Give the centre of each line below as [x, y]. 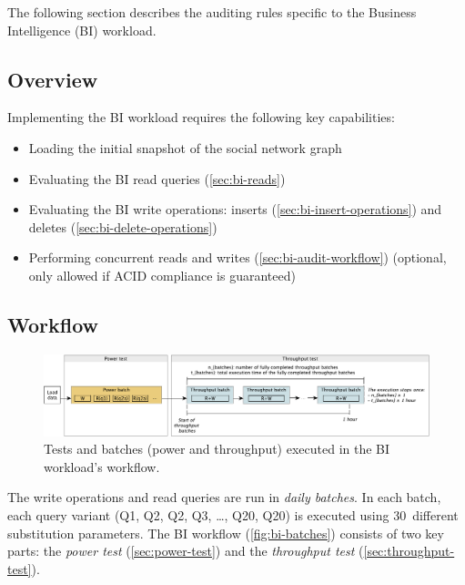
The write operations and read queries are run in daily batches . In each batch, [224, 497]
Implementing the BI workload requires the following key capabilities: [201, 117]
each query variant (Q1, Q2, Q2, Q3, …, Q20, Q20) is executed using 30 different [233, 514]
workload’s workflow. [102, 466]
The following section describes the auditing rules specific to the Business [212, 12]
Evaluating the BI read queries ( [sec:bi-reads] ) [157, 178]
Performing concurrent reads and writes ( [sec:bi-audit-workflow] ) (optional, [238, 257]
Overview [53, 79]
